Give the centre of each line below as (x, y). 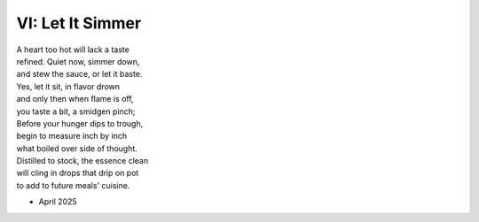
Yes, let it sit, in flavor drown (68, 86)
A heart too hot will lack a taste (73, 50)
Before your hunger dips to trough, (80, 123)
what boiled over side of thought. (77, 148)
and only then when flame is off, (75, 99)
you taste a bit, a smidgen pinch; (76, 111)
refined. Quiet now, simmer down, (78, 61)
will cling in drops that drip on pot (78, 173)
